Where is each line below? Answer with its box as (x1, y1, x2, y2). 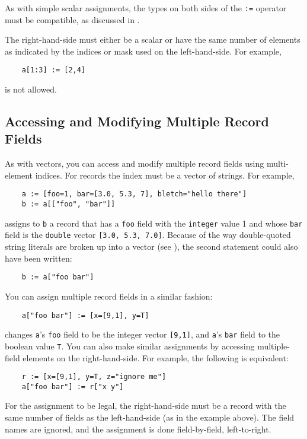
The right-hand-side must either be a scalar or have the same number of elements (5, 33, 300, 46)
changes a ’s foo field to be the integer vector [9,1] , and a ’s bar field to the (5, 328, 280, 341)
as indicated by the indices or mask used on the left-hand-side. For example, (5, 44, 282, 57)
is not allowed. (5, 83, 57, 96)
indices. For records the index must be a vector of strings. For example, (35, 168, 295, 181)
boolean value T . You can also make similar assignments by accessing (5, 339, 255, 352)
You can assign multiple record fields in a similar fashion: (5, 290, 213, 302)
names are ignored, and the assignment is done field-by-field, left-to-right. (5, 422, 271, 435)
